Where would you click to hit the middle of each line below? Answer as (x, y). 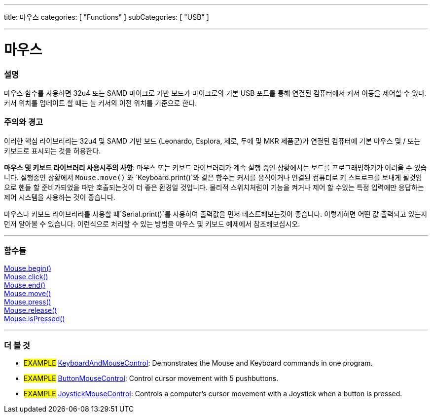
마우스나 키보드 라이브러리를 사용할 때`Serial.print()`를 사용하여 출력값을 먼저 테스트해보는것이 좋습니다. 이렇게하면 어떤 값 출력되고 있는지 (216, 214)
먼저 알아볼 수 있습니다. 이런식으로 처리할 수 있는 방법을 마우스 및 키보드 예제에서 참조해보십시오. (152, 224)
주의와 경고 (24, 122)
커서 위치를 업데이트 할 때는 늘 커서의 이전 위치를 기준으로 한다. (101, 103)
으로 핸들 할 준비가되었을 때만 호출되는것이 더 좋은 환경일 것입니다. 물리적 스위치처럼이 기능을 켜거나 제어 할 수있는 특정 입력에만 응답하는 (214, 187)
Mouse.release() (31, 310)
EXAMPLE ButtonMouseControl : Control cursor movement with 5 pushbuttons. (151, 379)
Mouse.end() (25, 285)
